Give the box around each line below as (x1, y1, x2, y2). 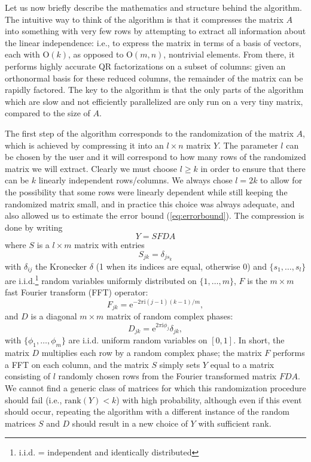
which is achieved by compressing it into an (5, 138, 164, 151)
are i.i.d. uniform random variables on (68, 334, 208, 346)
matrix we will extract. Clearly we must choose (5, 162, 177, 174)
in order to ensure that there (200, 162, 306, 174)
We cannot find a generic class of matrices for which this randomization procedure (5, 382, 306, 394)
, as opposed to (68, 48, 124, 61)
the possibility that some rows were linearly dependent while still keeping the (5, 185, 288, 198)
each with (5, 48, 40, 61)
